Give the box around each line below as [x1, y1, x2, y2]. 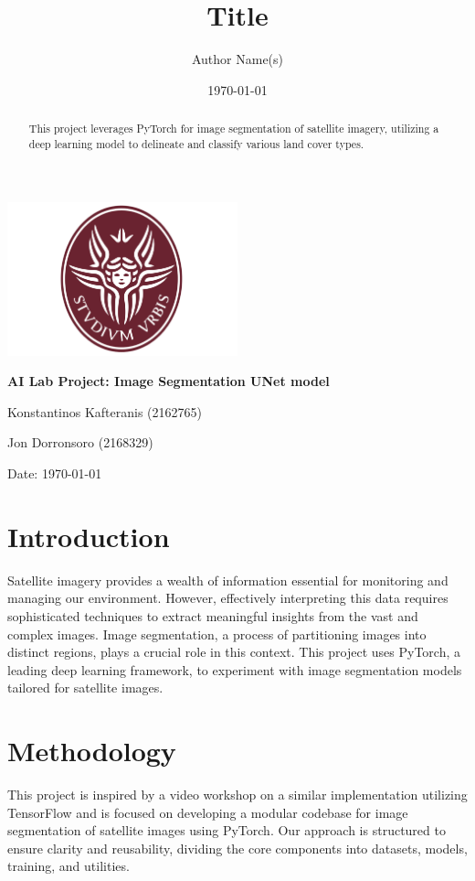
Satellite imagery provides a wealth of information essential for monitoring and [7, 570, 449, 589]
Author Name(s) [191, 49, 284, 69]
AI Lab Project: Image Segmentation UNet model [7, 371, 330, 391]
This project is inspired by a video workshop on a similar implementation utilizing [7, 785, 468, 804]
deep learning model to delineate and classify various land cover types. [28, 135, 364, 151]
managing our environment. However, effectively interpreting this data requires [7, 588, 449, 607]
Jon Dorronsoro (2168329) [7, 433, 153, 452]
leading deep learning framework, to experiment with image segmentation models [7, 660, 462, 679]
